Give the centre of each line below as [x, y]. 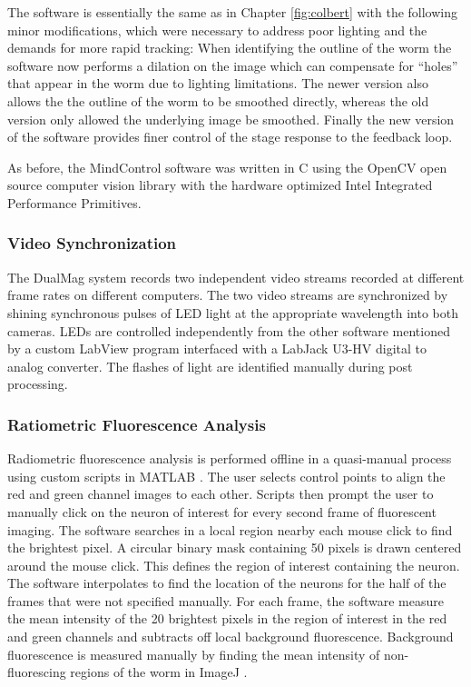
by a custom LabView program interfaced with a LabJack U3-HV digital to [217, 348]
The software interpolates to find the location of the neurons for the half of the [227, 583]
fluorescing [37, 672]
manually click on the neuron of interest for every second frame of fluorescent [222, 511]
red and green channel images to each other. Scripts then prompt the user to [221, 494]
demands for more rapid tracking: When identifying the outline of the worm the [230, 48]
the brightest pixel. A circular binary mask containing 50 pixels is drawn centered [235, 548]
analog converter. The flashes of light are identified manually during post [210, 366]
